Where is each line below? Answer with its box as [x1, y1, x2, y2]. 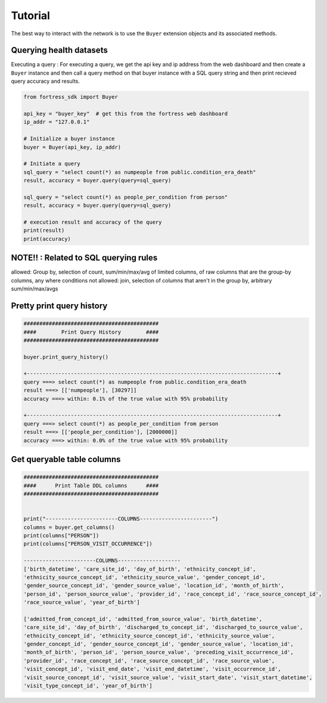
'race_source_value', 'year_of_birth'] [23, 599, 140, 606]
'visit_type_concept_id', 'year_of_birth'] [23, 682, 153, 689]
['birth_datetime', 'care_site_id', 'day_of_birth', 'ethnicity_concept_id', [23, 565, 256, 572]
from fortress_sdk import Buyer [23, 94, 119, 101]
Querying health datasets [11, 45, 108, 55]
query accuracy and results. [11, 78, 80, 85]
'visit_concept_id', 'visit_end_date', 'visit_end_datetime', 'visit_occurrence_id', [23, 665, 281, 673]
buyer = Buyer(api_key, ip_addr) [23, 144, 122, 150]
